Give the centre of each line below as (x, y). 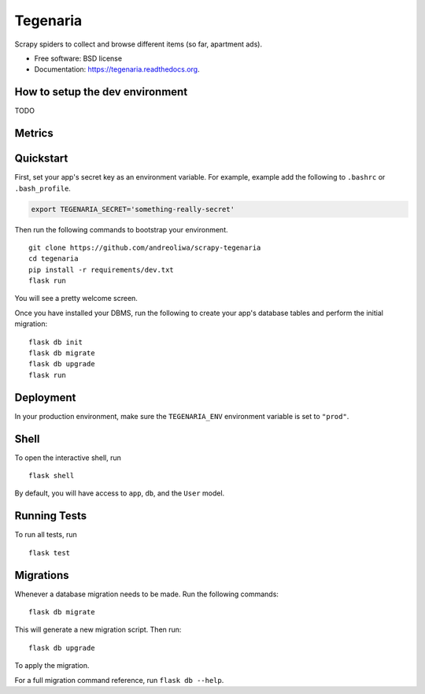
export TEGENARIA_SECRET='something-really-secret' (133, 209)
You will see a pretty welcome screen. (76, 299)
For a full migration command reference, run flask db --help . (119, 680)
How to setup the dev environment (101, 92)
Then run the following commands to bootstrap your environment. (121, 229)
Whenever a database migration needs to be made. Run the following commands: (147, 594)
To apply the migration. (52, 666)
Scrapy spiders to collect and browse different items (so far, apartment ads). (139, 44)
